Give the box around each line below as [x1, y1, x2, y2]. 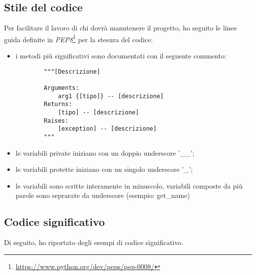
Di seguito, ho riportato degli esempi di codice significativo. [4, 237, 184, 247]
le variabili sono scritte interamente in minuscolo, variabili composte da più [15, 180, 243, 191]
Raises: [44, 117, 69, 124]
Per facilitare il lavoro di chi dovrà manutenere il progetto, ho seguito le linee [4, 23, 237, 33]
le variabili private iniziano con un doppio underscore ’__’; [15, 147, 194, 158]
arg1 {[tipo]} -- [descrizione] [58, 92, 164, 100]
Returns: [44, 101, 72, 108]
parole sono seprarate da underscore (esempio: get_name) [15, 190, 190, 200]
